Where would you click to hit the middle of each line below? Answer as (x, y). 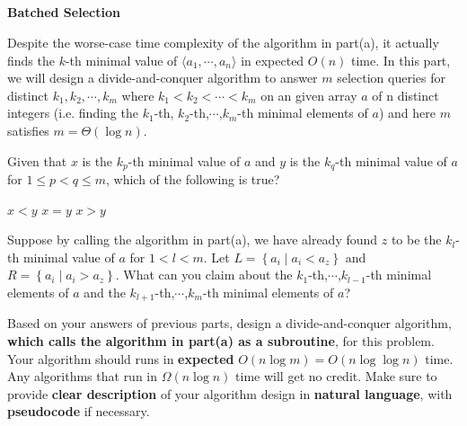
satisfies (28, 130)
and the (105, 292)
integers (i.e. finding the (73, 113)
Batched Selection (64, 12)
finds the (31, 60)
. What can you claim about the (204, 275)
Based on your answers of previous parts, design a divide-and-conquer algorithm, (229, 323)
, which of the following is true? (193, 179)
